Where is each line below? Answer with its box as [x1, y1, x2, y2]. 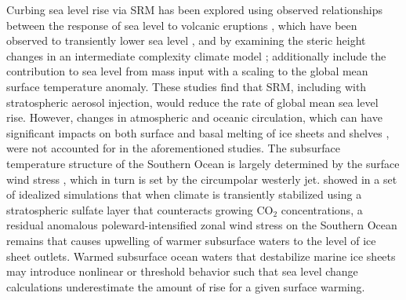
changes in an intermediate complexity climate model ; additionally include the [6, 47, 386, 64]
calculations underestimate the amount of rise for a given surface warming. [6, 278, 365, 295]
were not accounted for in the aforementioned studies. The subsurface [6, 140, 340, 156]
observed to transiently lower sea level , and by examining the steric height [6, 32, 366, 49]
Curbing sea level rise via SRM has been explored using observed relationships [6, 2, 383, 17]
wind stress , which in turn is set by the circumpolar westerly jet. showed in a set [6, 170, 397, 187]
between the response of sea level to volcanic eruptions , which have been [6, 16, 357, 33]
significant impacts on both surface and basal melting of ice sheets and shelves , [6, 124, 390, 141]
